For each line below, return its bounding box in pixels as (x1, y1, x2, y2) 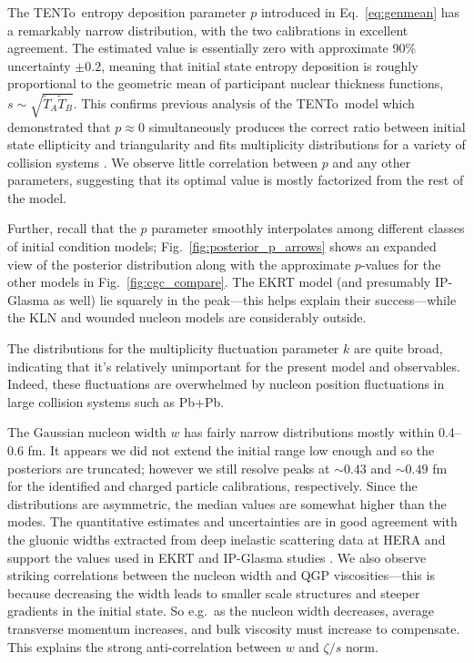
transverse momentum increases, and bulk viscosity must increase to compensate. (7, 618, 460, 637)
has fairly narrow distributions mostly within (184, 423, 435, 442)
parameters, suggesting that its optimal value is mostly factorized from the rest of (7, 170, 464, 189)
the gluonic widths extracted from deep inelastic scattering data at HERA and (7, 529, 446, 548)
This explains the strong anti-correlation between (7, 637, 281, 656)
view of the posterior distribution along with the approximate (7, 254, 351, 273)
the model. (7, 188, 66, 207)
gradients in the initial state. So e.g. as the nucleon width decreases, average (7, 601, 435, 620)
